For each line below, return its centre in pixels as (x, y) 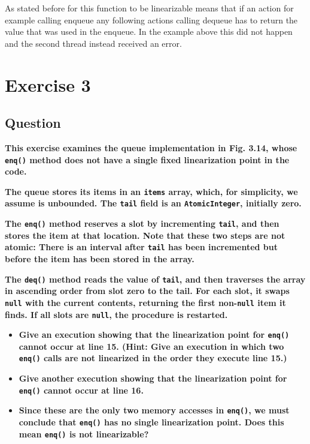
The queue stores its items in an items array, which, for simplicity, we (151, 191)
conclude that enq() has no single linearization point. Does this (151, 421)
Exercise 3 (48, 84)
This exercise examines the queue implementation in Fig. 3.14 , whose (151, 147)
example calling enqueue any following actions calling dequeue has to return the (151, 19)
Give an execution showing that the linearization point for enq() (154, 334)
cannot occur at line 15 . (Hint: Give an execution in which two (151, 346)
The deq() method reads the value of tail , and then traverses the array (155, 279)
